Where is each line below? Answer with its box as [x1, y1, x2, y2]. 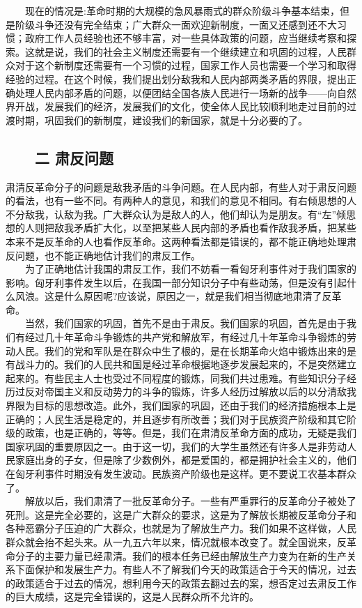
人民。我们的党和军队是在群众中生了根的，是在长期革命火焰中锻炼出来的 [15, 343, 347, 358]
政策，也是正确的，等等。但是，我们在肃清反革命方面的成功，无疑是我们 [24, 425, 356, 440]
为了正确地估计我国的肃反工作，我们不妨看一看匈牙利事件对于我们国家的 [24, 261, 356, 276]
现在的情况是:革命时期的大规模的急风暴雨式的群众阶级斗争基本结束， [24, 3, 340, 17]
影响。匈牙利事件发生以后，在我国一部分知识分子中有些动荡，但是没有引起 [6, 275, 347, 289]
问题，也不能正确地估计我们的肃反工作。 [15, 248, 200, 262]
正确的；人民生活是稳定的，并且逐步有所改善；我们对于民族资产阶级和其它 [6, 411, 347, 426]
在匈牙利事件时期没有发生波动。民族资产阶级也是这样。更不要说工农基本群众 [6, 466, 356, 481]
